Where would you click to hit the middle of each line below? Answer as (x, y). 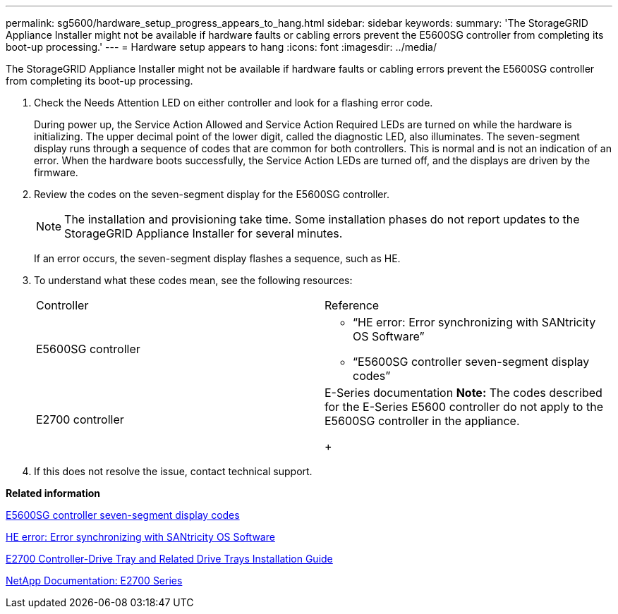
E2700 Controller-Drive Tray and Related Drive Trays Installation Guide (169, 559)
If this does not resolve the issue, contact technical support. (173, 471)
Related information (53, 493)
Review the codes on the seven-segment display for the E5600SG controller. (212, 194)
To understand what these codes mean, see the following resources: (193, 280)
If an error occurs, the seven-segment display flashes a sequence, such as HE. (217, 258)
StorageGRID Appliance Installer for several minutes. (204, 233)
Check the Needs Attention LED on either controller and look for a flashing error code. (234, 103)
